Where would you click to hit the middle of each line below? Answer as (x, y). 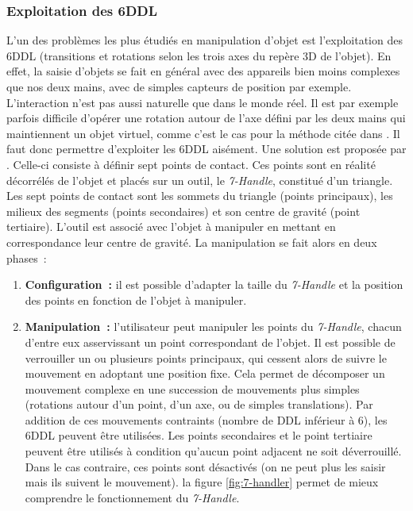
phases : (27, 257)
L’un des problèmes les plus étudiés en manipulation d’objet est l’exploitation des (205, 40)
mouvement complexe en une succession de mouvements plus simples (192, 388)
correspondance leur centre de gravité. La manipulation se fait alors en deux (192, 242)
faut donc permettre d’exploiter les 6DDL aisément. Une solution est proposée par (206, 149)
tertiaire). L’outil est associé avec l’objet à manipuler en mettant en (171, 227)
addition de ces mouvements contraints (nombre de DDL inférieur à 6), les (206, 419)
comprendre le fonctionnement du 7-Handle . (132, 497)
